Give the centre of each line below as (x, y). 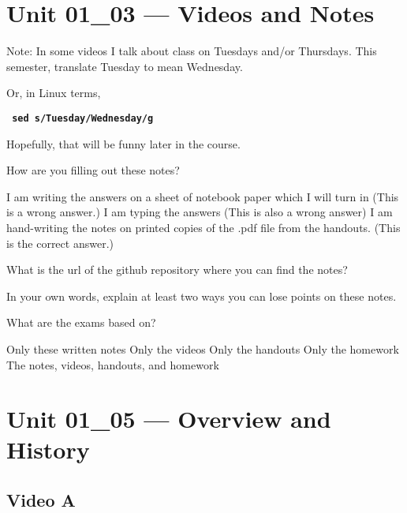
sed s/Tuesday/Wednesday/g (83, 118)
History (48, 449)
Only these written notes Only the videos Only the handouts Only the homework (203, 348)
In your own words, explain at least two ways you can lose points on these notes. (202, 296)
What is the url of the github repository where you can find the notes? (177, 270)
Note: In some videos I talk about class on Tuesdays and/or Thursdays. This (192, 51)
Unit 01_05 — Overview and (169, 419)
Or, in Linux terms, (54, 93)
